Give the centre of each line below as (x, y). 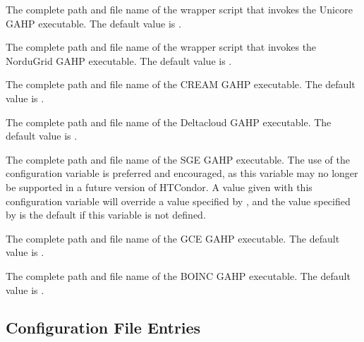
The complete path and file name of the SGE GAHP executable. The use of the (178, 159)
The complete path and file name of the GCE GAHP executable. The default (173, 238)
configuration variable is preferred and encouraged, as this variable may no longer (182, 173)
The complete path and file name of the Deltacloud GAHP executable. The (169, 122)
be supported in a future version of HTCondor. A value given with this (159, 187)
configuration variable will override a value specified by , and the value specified (178, 201)
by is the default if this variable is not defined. (106, 215)
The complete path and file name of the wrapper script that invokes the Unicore (179, 9)
